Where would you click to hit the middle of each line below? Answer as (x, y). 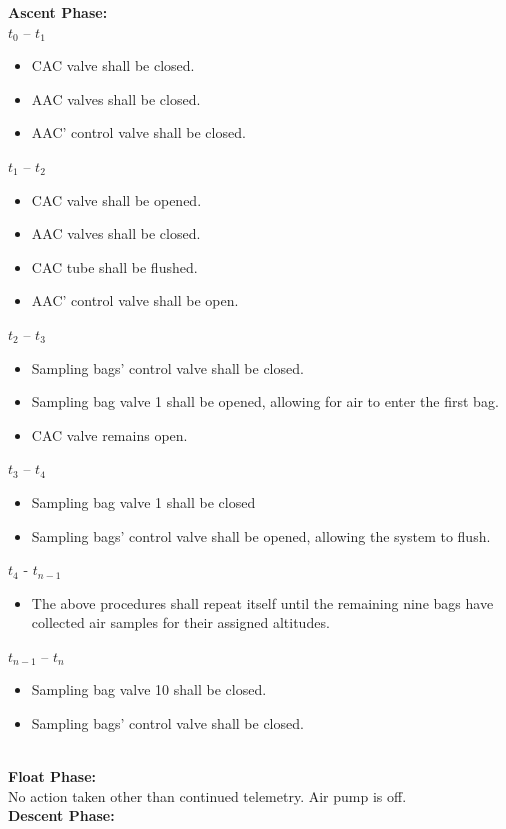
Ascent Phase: (58, 12)
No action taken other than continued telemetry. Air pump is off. (207, 795)
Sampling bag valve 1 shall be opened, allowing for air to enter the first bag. (265, 401)
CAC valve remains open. (109, 434)
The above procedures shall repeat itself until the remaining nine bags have (262, 602)
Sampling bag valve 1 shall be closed (143, 501)
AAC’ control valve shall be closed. (138, 132)
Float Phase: (52, 776)
